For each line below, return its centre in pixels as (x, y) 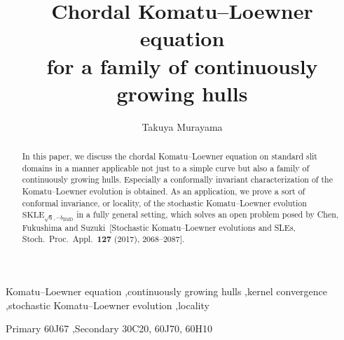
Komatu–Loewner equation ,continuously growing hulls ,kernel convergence (167, 291)
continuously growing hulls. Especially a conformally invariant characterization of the (177, 179)
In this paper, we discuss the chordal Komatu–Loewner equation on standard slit (170, 156)
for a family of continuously (182, 65)
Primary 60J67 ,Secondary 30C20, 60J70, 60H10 (109, 328)
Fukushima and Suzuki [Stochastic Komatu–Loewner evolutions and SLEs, (159, 227)
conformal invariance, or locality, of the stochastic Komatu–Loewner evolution (164, 203)
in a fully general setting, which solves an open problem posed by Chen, (208, 214)
